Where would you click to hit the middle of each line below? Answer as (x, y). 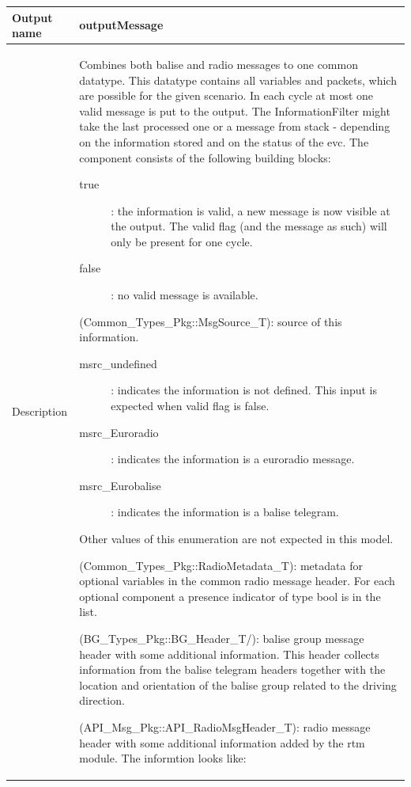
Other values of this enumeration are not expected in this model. (236, 538)
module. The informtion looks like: (163, 758)
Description (40, 411)
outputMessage (121, 25)
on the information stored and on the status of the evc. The (224, 141)
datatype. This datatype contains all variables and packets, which (238, 80)
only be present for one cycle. (182, 241)
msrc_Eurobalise (120, 485)
